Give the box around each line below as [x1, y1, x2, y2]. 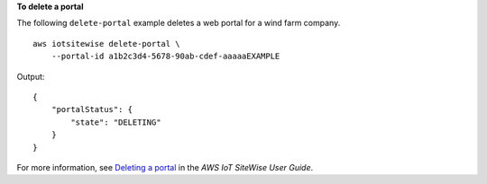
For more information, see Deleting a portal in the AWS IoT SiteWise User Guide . [16, 162, 314, 172]
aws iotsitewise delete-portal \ [32, 39, 180, 48]
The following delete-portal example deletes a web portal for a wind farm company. [16, 18, 341, 29]
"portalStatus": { [51, 104, 133, 115]
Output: [16, 71, 45, 82]
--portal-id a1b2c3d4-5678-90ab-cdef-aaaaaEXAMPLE [51, 51, 280, 62]
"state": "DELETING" [70, 117, 161, 127]
